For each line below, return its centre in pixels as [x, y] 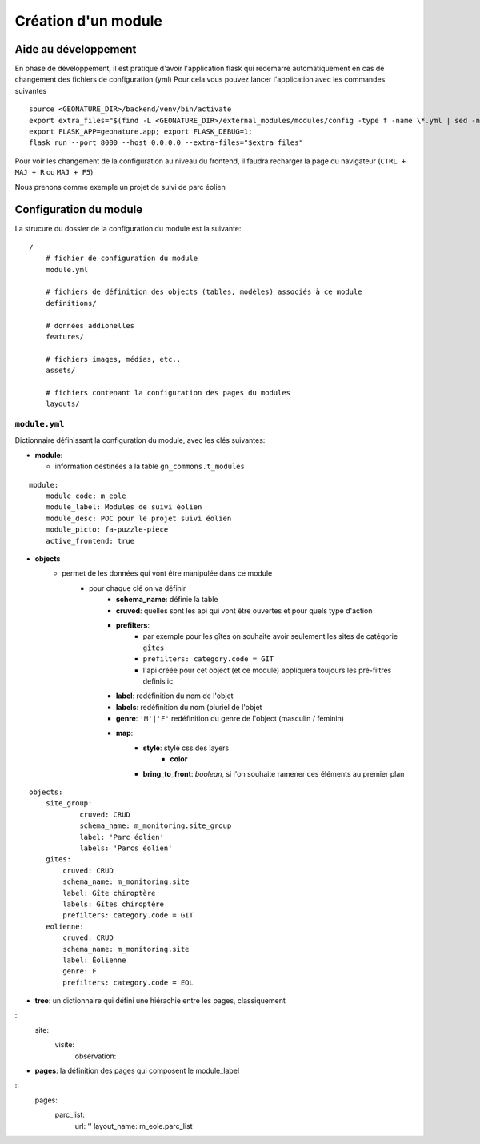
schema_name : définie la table [168, 600]
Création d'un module [89, 21]
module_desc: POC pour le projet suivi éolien [138, 518]
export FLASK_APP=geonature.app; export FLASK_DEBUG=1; [141, 132]
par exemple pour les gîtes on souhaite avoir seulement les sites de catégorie [270, 636]
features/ [64, 337]
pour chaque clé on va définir [138, 588]
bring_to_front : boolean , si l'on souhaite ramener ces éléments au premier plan [274, 773]
